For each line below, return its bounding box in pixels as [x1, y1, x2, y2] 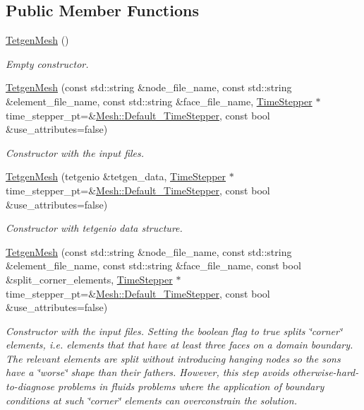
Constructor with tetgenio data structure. [6, 221, 183, 235]
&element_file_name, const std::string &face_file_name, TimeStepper [6, 93, 313, 108]
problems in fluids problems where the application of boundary [58, 379, 324, 394]
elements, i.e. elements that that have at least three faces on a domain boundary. [6, 337, 353, 352]
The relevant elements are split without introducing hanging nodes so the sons [6, 351, 341, 365]
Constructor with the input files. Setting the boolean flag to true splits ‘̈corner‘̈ [6, 323, 343, 338]
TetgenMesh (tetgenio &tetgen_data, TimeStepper [6, 169, 226, 184]
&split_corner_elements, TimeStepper [6, 271, 173, 286]
